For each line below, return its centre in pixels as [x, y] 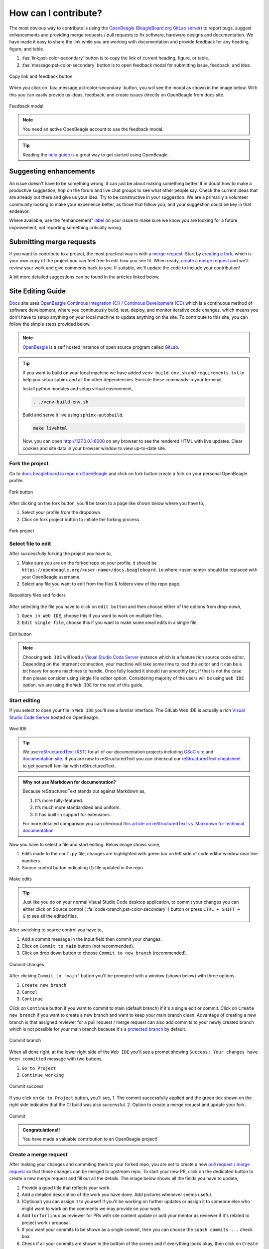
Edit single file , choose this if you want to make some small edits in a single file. [110, 623]
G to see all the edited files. [50, 916]
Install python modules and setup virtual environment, [78, 389]
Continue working [43, 1075]
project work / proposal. [46, 1223]
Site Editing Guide [38, 291]
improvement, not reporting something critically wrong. [66, 227]
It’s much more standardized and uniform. [78, 807]
